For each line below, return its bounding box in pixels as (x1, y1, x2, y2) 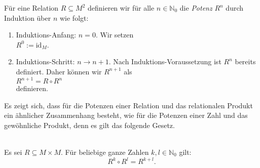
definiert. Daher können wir (16, 66, 102, 76)
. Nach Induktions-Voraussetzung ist (108, 56, 221, 67)
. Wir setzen (95, 29, 134, 40)
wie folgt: (59, 12, 89, 23)
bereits (235, 56, 256, 67)
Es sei (4, 147, 22, 157)
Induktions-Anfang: (16, 29, 77, 40)
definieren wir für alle (87, 3, 155, 13)
